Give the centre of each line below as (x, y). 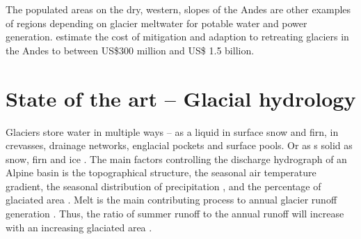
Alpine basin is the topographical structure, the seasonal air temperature (161, 172)
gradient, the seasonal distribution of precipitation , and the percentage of (163, 186)
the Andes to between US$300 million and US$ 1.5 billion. (130, 50)
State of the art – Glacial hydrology (181, 98)
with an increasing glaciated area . (79, 227)
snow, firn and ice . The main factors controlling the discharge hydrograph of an (176, 159)
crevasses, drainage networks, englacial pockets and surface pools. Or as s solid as (179, 145)
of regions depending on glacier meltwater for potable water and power (157, 23)
